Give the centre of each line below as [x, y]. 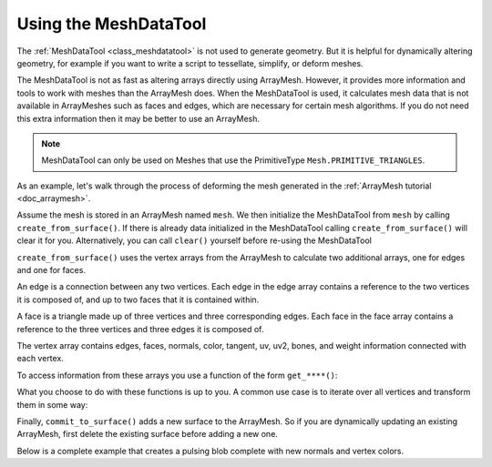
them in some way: [52, 404]
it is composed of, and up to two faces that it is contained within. [138, 299]
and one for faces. [51, 270]
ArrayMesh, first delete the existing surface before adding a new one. [147, 434]
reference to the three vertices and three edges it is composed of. [140, 329]
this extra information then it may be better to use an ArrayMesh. [138, 118]
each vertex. [40, 359]
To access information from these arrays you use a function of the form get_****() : [177, 375]
